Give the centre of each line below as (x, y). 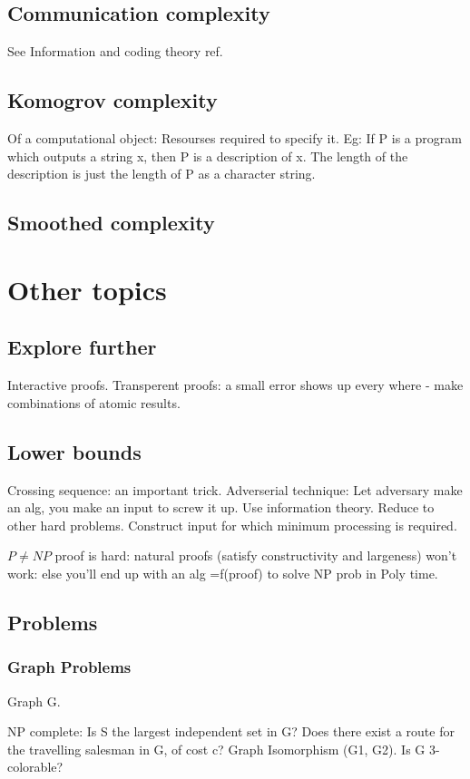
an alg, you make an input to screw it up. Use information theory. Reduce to (221, 507)
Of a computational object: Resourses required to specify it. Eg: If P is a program (235, 138)
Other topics (87, 289)
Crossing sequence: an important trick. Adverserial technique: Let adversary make (235, 489)
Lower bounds (74, 451)
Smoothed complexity (111, 223)
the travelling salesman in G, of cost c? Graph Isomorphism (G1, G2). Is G (216, 749)
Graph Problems (69, 667)
